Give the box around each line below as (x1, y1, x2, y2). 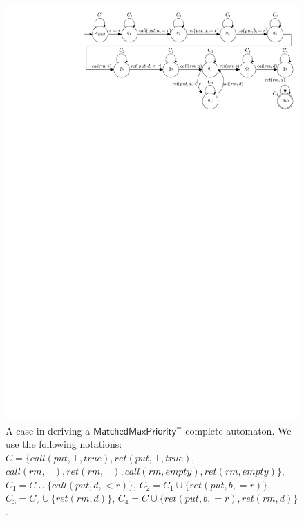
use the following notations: (6, 437, 122, 451)
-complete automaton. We (182, 423, 292, 437)
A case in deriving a (6, 423, 91, 437)
